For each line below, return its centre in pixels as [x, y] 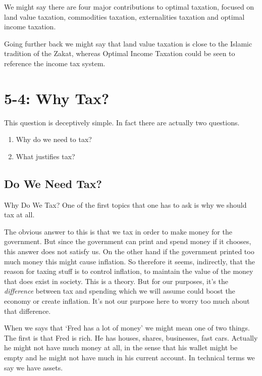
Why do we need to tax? [54, 139]
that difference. [28, 311]
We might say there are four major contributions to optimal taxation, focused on [129, 7]
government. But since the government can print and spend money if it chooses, [128, 241]
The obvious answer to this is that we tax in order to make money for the [118, 231]
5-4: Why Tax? [57, 98]
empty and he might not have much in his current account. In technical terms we [129, 357]
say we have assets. [34, 367]
